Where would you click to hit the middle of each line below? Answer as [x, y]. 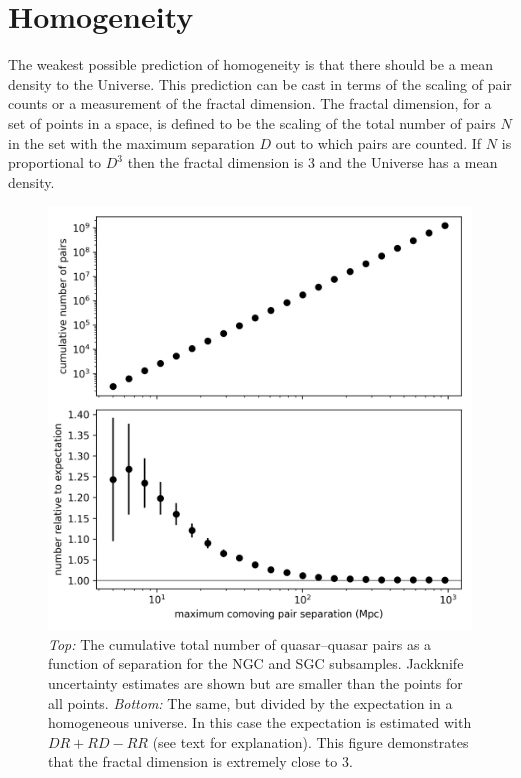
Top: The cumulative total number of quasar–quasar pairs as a [240, 643]
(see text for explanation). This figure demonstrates [310, 741]
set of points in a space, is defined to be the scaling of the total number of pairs [252, 122]
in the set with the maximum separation [131, 142]
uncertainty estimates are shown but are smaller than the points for [255, 683]
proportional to [55, 162]
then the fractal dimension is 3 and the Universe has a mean [312, 162]
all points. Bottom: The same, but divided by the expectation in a [250, 702]
